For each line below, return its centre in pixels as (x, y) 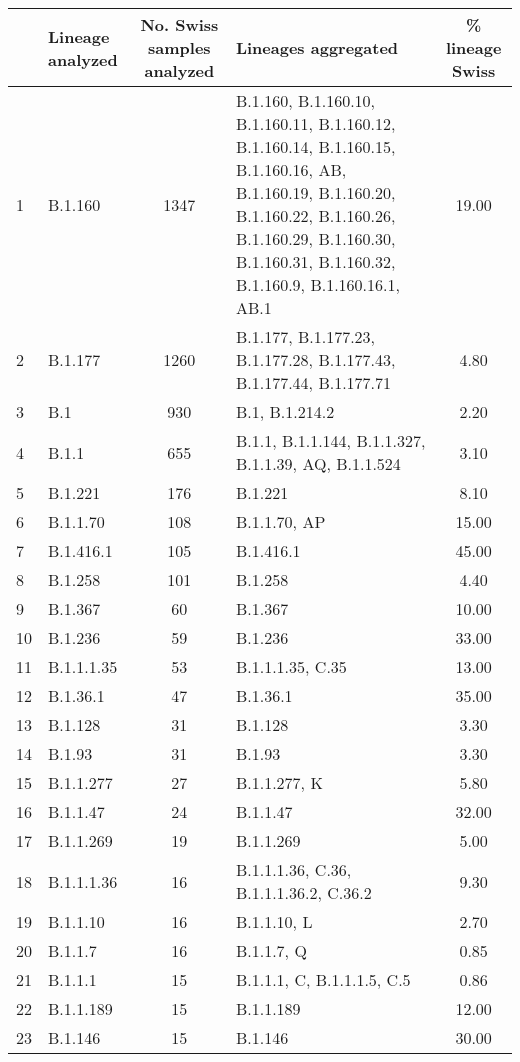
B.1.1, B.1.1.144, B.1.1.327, (330, 440)
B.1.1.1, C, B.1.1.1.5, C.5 (323, 979)
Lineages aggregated (317, 47)
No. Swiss (179, 24)
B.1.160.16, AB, (291, 169)
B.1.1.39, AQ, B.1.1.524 (318, 463)
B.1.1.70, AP (280, 521)
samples (179, 47)
